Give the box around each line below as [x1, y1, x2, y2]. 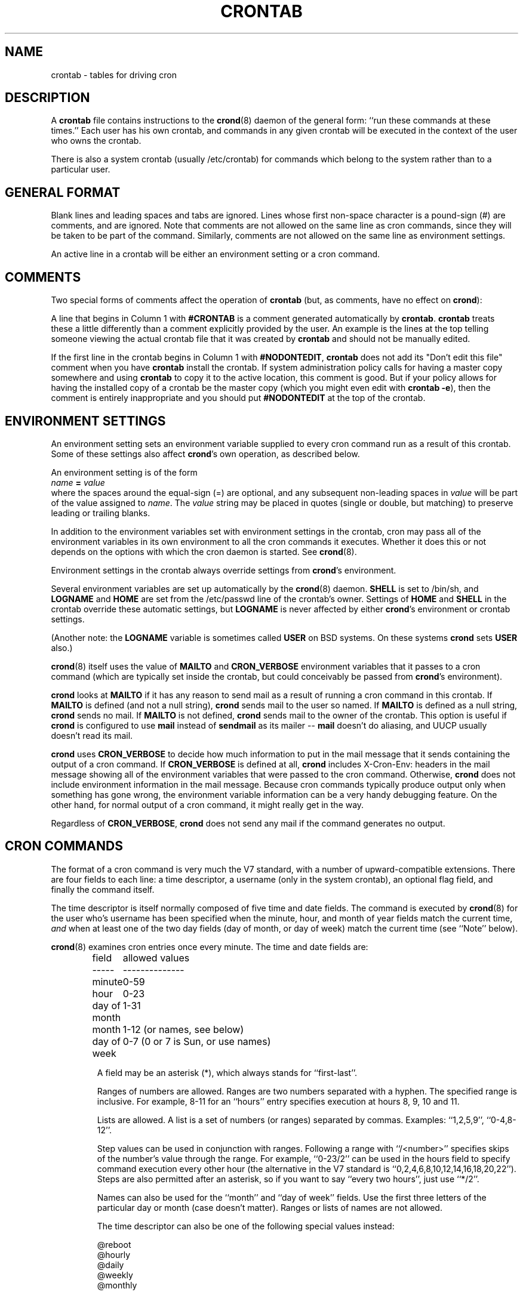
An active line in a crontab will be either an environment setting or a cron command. [51, 249, 380, 260]
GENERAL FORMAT [5, 184, 121, 200]
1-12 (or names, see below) [122, 1023, 244, 1035]
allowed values [122, 951, 190, 964]
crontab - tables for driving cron [51, 69, 177, 80]
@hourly [97, 1249, 131, 1260]
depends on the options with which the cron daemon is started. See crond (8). [51, 546, 357, 557]
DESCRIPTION [5, 90, 90, 106]
